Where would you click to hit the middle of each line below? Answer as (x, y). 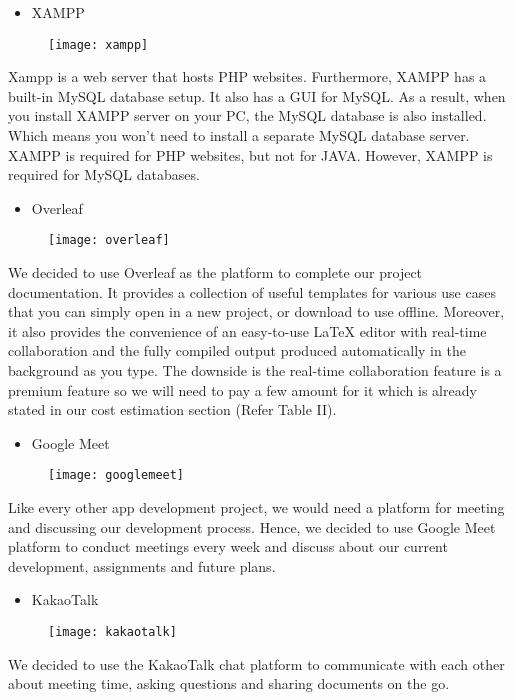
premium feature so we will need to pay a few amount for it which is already (242, 389)
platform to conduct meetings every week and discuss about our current (228, 546)
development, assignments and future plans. (142, 565)
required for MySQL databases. (104, 174)
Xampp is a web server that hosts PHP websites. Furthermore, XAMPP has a (247, 76)
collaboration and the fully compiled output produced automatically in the (237, 350)
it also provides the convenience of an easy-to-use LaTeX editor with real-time (247, 330)
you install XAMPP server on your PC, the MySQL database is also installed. (247, 115)
